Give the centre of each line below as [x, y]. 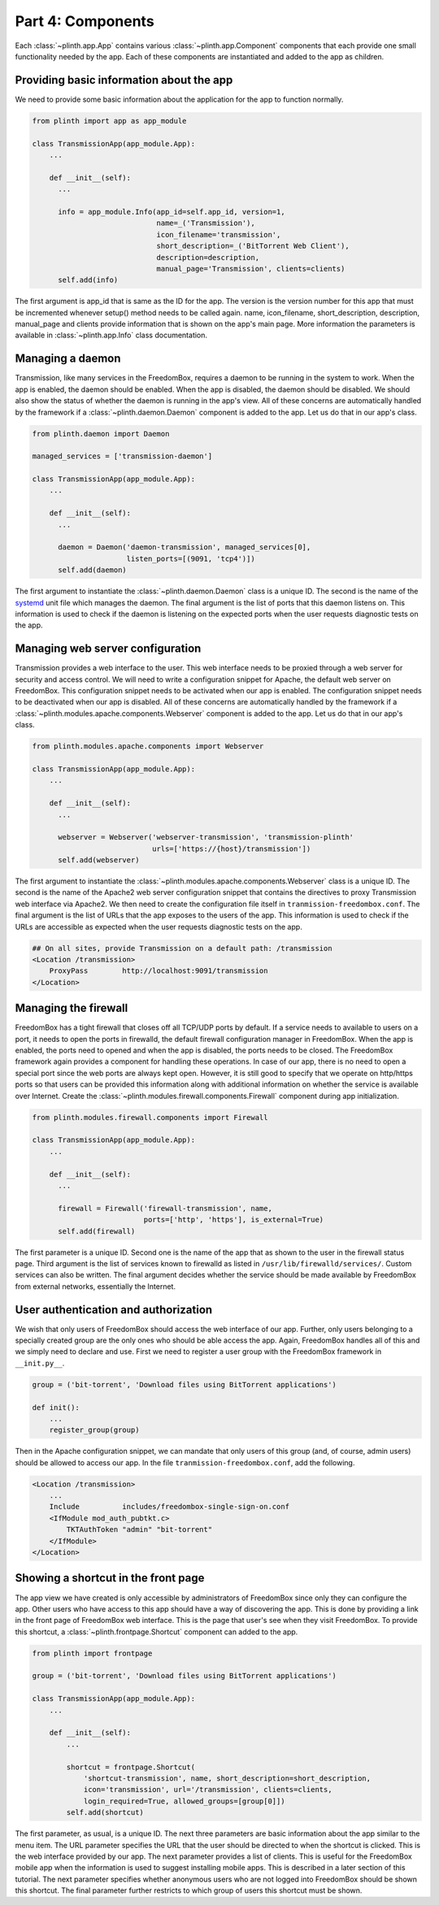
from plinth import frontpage [92, 1653]
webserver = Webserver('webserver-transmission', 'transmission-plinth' [206, 838]
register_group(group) [94, 1430]
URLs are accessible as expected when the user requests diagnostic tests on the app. [159, 926]
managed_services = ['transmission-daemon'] [122, 456]
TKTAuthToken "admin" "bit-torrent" [139, 1530]
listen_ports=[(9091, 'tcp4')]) [191, 558]
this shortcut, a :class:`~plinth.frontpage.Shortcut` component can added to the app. [156, 1632]
